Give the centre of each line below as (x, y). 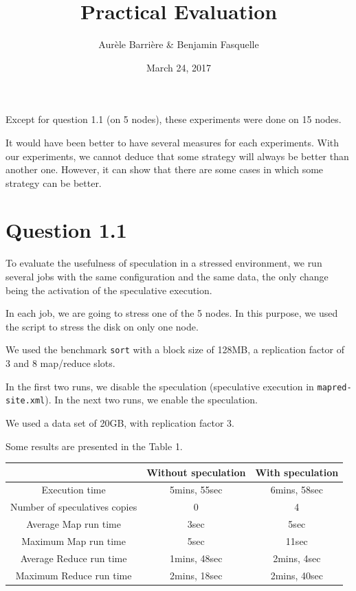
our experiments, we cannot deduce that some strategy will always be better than (177, 156)
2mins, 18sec (196, 575)
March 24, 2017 (179, 67)
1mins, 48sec (196, 558)
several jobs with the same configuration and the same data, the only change (167, 276)
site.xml (25, 401)
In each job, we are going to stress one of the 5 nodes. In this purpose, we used (172, 313)
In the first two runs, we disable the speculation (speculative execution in (160, 386)
